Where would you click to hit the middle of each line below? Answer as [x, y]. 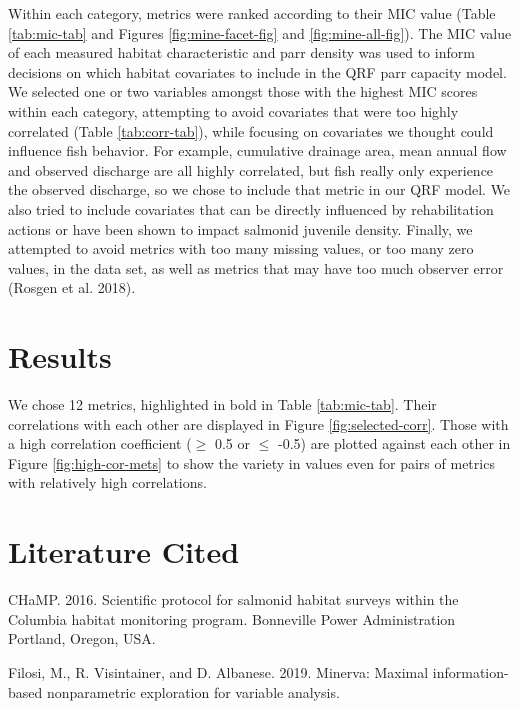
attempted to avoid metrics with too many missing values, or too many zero [241, 248]
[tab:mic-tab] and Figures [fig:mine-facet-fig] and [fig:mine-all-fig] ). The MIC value [260, 32]
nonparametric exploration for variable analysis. [193, 691]
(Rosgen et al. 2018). [72, 287]
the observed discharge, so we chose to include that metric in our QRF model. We [259, 189]
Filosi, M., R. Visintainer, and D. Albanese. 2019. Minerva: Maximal [218, 671]
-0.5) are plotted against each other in [394, 443]
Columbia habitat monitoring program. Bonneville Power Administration [232, 618]
